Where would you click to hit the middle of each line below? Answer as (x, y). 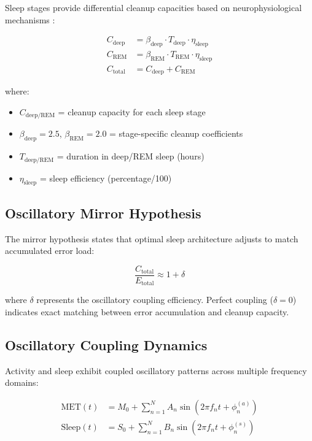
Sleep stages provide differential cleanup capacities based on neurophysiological (154, 7)
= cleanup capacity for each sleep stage (132, 111)
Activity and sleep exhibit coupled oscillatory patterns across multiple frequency (156, 370)
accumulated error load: (50, 251)
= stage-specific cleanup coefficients (176, 133)
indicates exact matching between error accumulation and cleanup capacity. (147, 311)
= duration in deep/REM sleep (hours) (131, 156)
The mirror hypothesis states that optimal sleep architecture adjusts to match (152, 238)
